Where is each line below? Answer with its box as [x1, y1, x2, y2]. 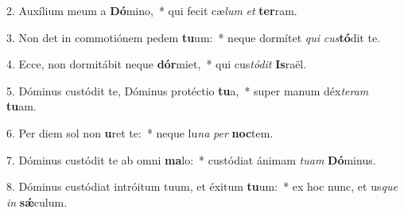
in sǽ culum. [6, 193, 68, 210]
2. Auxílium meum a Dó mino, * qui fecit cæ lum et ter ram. [6, 2, 297, 18]
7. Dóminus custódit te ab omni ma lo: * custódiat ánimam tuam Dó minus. [6, 151, 376, 168]
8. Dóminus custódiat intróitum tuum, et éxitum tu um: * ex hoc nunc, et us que [6, 178, 398, 195]
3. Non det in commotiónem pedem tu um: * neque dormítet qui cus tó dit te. [6, 29, 381, 45]
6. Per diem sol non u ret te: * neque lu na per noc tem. [6, 124, 274, 141]
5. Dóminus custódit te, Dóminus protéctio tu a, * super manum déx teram [6, 82, 369, 99]
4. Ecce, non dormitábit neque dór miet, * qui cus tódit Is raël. [6, 56, 307, 72]
